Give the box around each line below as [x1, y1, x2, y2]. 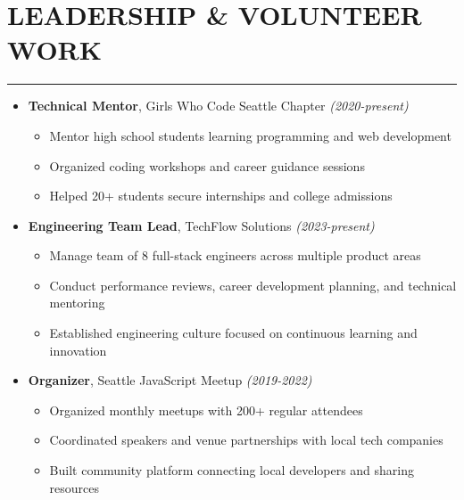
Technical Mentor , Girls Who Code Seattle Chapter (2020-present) [28, 96, 409, 115]
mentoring [49, 293, 105, 312]
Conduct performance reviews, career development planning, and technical [49, 275, 457, 294]
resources [49, 478, 100, 496]
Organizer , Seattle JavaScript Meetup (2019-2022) [28, 371, 312, 389]
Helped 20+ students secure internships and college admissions [49, 186, 393, 205]
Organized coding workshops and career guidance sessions [49, 156, 365, 175]
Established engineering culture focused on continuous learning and [49, 324, 418, 342]
